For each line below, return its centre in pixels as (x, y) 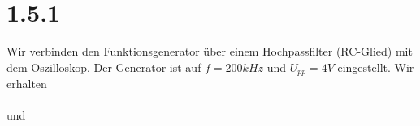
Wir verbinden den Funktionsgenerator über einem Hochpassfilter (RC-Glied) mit (210, 51)
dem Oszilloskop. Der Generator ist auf (104, 67)
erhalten (27, 84)
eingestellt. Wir (376, 67)
